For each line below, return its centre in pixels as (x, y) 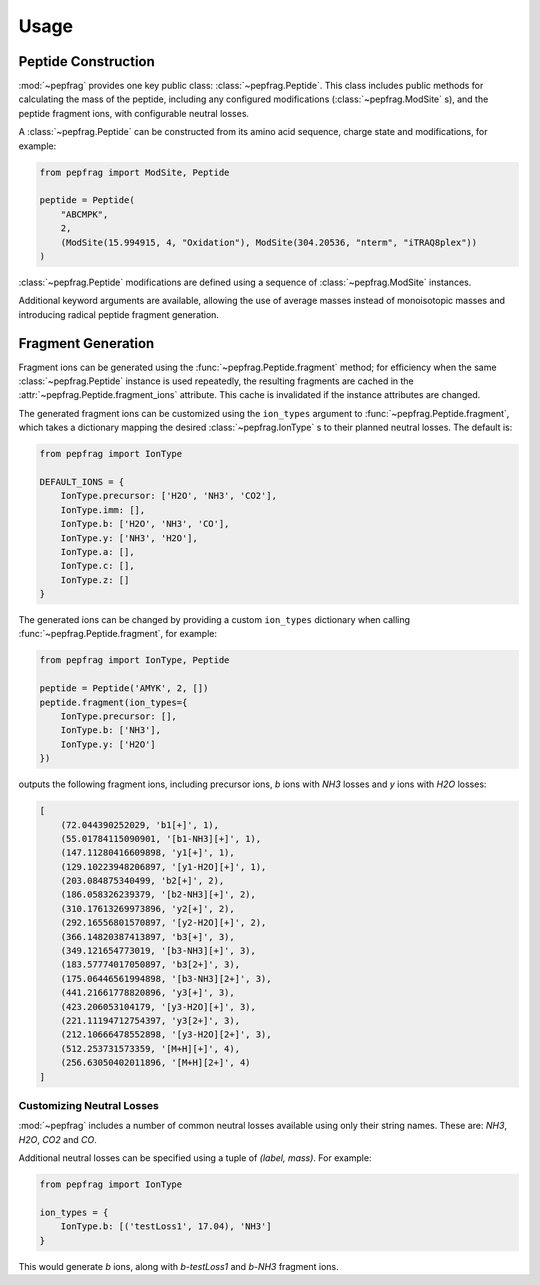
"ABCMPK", (84, 214)
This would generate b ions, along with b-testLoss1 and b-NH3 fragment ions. (178, 1266)
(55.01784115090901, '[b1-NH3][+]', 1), (161, 838)
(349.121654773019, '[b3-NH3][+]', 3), (158, 951)
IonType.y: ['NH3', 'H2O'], (129, 538)
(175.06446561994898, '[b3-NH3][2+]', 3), (166, 978)
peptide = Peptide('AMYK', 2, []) (124, 688)
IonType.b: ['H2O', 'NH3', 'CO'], (145, 524)
